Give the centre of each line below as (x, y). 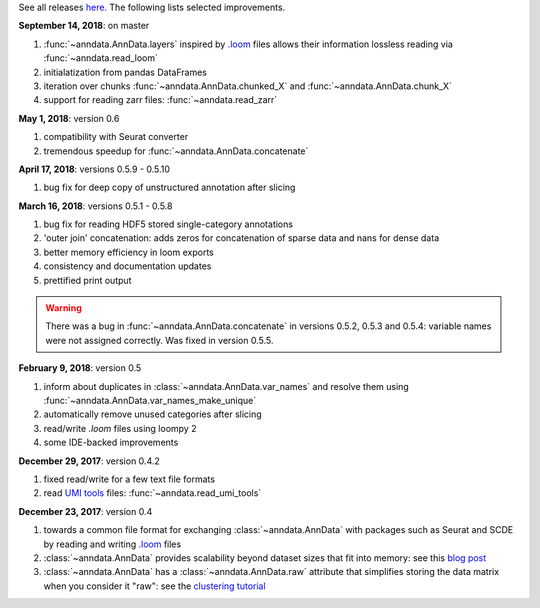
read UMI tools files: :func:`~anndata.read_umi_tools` (152, 493)
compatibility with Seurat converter (116, 137)
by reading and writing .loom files (112, 544)
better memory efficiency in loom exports (128, 252)
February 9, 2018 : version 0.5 (80, 368)
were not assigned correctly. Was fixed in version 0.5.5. (159, 340)
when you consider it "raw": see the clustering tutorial (154, 586)
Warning (63, 308)
